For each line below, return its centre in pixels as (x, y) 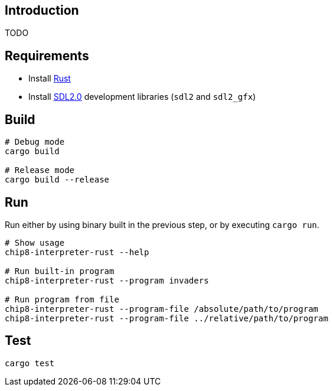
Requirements (47, 56)
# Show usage (35, 242)
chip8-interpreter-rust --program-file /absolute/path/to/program (162, 309)
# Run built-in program (60, 271)
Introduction (42, 10)
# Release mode (40, 170)
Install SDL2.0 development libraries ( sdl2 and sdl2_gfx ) (142, 97)
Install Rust (50, 79)
